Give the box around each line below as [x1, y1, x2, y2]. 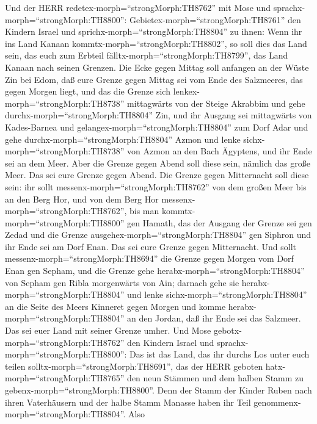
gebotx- [213, 324, 242, 337]
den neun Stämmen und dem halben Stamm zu [127, 372, 304, 384]
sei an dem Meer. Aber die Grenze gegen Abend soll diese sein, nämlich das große [5, 156, 310, 169]
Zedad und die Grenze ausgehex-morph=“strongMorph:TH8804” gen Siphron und [5, 228, 312, 241]
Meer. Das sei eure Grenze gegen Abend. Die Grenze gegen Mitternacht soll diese [5, 168, 309, 181]
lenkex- [173, 85, 200, 98]
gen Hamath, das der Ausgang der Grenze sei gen [127, 216, 312, 229]
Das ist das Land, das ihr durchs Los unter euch [129, 348, 310, 361]
